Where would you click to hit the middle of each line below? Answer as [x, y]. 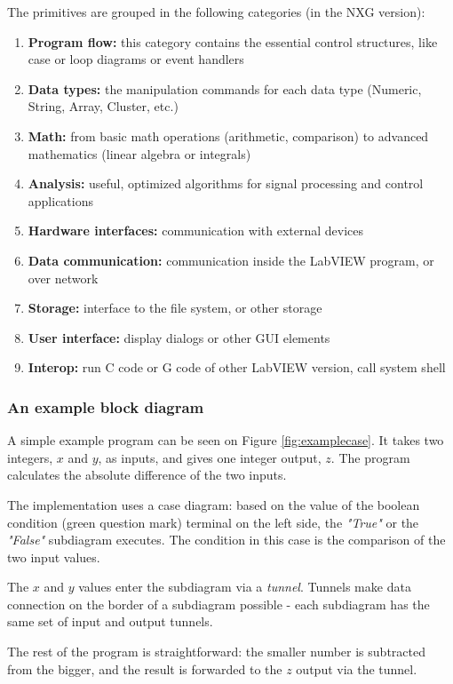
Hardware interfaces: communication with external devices [196, 231]
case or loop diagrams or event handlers [136, 59]
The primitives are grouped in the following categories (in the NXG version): [216, 12]
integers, [30, 457]
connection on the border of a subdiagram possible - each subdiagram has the [219, 604]
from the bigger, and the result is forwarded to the [145, 668]
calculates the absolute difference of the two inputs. [147, 475]
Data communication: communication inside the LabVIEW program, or [231, 260]
